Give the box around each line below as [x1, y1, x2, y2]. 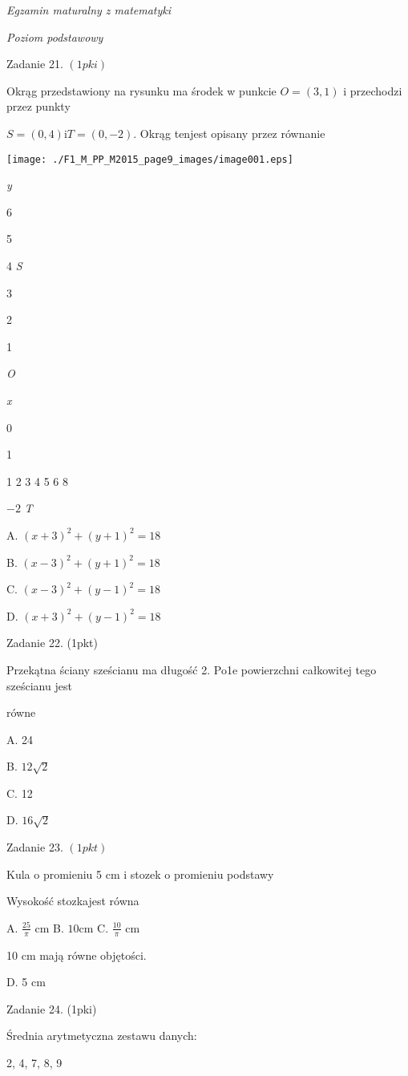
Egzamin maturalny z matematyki [6, 2, 172, 18]
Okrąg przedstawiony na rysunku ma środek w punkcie [6, 82, 277, 99]
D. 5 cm [6, 973, 46, 990]
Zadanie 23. [6, 839, 63, 856]
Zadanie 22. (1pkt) [6, 634, 98, 651]
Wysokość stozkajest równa [6, 892, 139, 909]
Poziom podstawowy [6, 28, 103, 45]
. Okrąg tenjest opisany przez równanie [133, 124, 325, 141]
